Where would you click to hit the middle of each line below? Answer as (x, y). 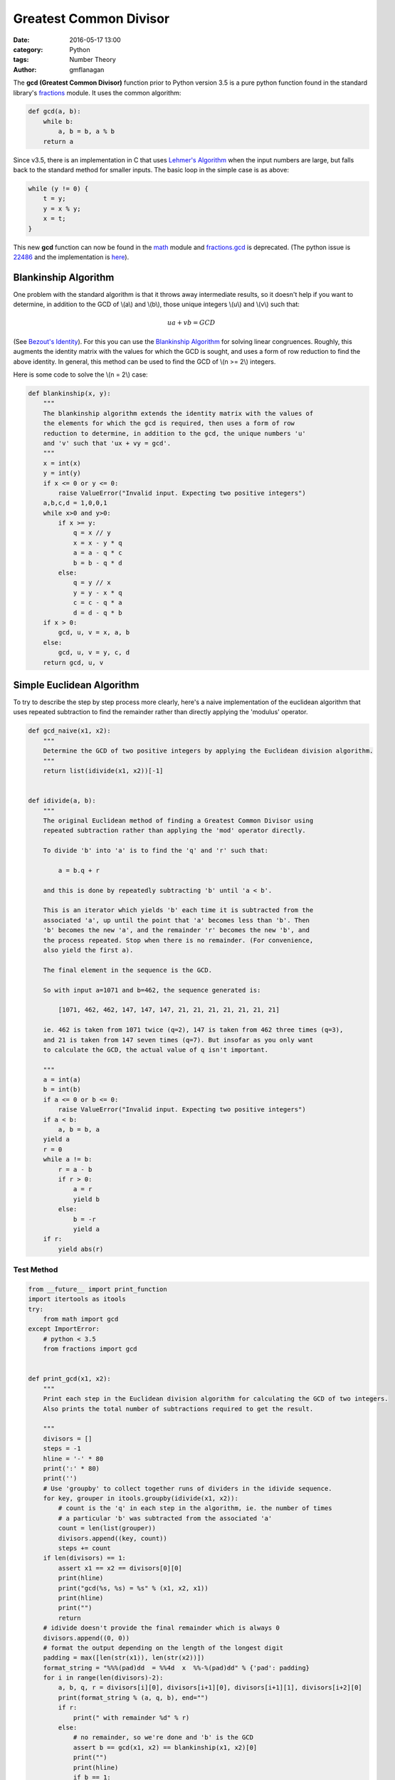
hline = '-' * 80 (73, 1459)
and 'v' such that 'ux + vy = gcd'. (107, 443)
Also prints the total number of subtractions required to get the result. (178, 1409)
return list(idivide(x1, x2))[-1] (103, 770)
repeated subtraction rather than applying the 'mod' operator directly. (174, 831)
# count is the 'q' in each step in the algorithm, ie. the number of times (195, 1508)
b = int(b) (62, 1090)
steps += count (85, 1548)
